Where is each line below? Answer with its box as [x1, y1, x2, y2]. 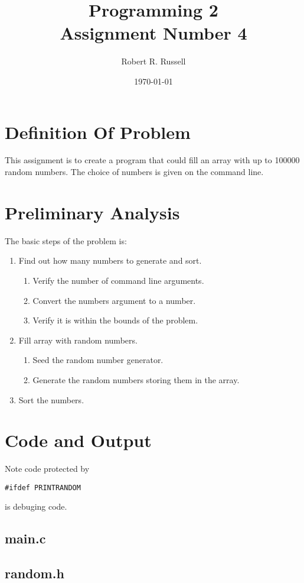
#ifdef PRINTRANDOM [5, 483, 81, 492]
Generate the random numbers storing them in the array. [32, 373, 240, 386]
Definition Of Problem [5, 119, 191, 144]
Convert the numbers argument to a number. [32, 294, 196, 306]
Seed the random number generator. [32, 354, 164, 366]
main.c [5, 529, 46, 548]
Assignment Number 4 [60, 21, 247, 45]
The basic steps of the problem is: [5, 234, 127, 247]
